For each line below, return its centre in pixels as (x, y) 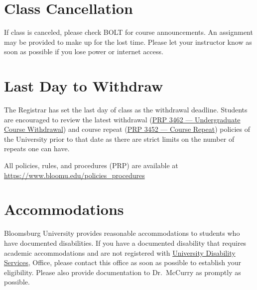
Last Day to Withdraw (84, 86)
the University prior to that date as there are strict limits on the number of (119, 139)
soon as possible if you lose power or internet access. (84, 51)
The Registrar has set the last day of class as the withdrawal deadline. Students (126, 110)
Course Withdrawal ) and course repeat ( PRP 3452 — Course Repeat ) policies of (127, 129)
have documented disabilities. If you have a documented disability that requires (125, 242)
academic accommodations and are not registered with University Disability (120, 252)
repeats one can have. (37, 148)
